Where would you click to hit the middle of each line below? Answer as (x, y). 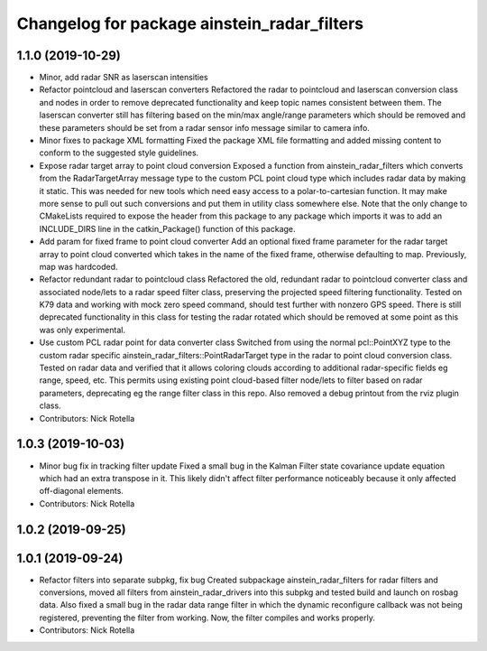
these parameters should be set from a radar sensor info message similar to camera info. (204, 127)
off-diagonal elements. (81, 491)
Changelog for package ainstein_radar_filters (190, 23)
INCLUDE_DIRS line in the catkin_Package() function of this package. (168, 228)
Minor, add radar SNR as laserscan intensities (124, 78)
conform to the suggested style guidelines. (119, 153)
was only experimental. (83, 330)
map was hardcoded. (78, 266)
